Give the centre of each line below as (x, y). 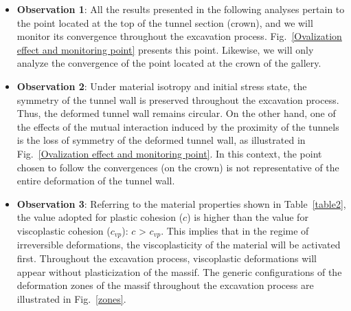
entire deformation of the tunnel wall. (96, 181)
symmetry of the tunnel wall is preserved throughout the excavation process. (178, 99)
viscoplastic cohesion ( (64, 230)
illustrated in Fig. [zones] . (71, 298)
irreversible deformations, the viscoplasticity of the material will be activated (179, 245)
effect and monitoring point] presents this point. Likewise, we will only (165, 49)
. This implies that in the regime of (235, 230)
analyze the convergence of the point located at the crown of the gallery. (169, 63)
